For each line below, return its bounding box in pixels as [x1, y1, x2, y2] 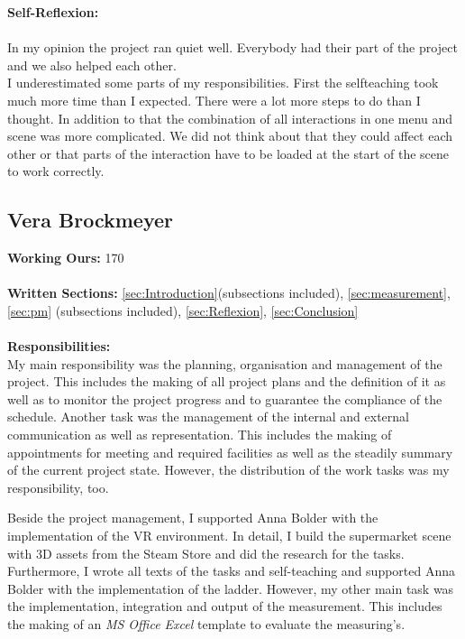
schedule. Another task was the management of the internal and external [7, 407, 409, 426]
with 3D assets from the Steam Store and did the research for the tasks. [7, 543, 405, 562]
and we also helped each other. [7, 55, 177, 74]
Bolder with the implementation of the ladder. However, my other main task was [7, 579, 454, 597]
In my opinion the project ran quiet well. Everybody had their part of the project [7, 38, 458, 57]
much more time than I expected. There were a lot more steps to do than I [7, 90, 421, 109]
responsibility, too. [7, 477, 109, 496]
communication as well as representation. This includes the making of [7, 425, 392, 444]
